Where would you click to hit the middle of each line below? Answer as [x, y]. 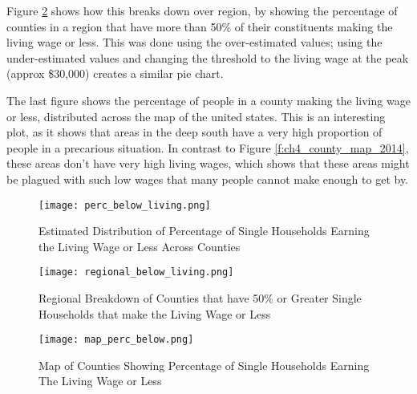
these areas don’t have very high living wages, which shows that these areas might [208, 163]
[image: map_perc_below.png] [116, 340]
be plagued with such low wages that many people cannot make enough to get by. [208, 179]
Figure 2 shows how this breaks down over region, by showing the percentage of [202, 10]
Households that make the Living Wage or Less [155, 313]
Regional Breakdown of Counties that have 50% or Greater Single [200, 298]
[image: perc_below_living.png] [125, 205]
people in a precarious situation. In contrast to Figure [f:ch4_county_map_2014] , [208, 147]
